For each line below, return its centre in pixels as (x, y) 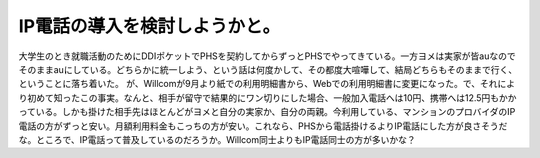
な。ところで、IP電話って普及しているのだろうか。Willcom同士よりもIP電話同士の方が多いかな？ (217, 139)
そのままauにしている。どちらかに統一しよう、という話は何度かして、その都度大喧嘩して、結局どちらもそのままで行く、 (268, 69)
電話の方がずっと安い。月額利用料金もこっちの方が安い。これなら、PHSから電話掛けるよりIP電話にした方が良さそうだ (263, 126)
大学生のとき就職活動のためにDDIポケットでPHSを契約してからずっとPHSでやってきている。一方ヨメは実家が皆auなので (267, 56)
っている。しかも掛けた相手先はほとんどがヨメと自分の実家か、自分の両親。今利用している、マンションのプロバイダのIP (267, 112)
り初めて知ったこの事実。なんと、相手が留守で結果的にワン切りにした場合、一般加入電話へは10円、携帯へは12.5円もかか (267, 97)
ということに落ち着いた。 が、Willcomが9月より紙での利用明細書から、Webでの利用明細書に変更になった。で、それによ (266, 84)
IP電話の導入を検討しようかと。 (149, 26)
